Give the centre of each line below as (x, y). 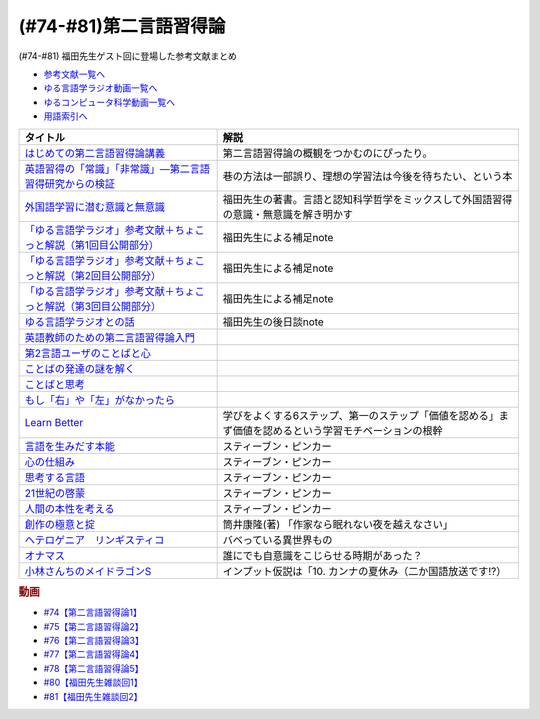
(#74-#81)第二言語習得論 (122, 26)
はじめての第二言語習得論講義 (94, 153)
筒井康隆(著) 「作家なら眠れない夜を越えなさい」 (338, 524)
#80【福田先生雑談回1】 (93, 682)
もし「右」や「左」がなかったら (99, 400)
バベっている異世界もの (277, 540)
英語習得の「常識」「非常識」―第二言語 (117, 168)
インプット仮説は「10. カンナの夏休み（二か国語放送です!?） (364, 571)
